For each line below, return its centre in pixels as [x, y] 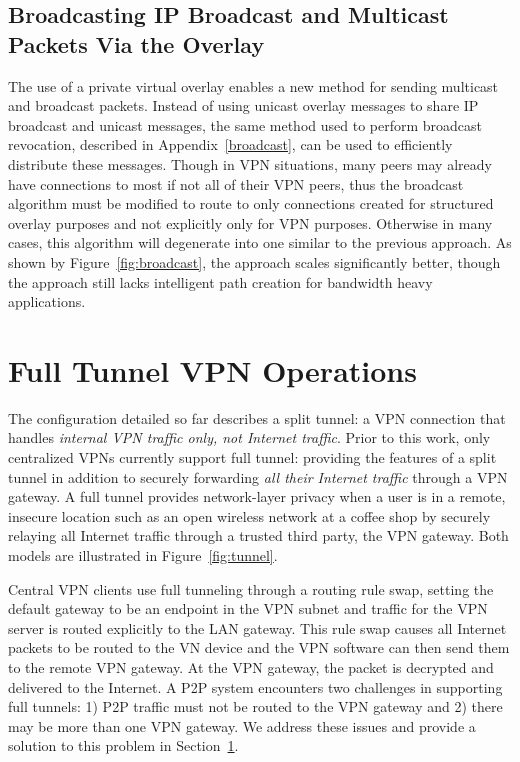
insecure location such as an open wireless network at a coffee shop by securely [249, 515]
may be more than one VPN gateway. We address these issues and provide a [242, 725]
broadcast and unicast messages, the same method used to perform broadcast [245, 124]
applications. [47, 301]
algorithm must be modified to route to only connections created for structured [251, 203]
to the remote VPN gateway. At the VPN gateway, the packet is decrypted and [251, 666]
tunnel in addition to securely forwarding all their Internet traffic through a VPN [258, 476]
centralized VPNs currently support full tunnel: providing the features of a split [252, 457]
